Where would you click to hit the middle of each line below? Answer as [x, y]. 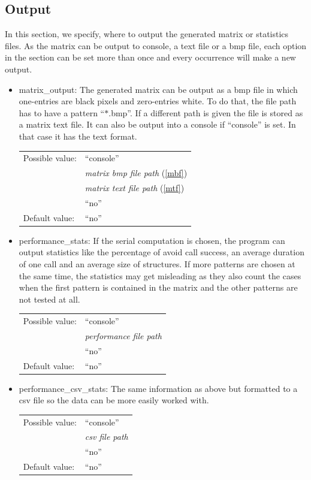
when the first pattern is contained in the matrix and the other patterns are [158, 287]
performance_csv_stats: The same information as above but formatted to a [158, 388]
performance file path [123, 335]
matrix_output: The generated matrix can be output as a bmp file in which [158, 89]
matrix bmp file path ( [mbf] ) [136, 173]
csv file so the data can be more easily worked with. [114, 400]
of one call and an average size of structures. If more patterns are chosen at [157, 263]
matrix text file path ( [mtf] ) [135, 187]
